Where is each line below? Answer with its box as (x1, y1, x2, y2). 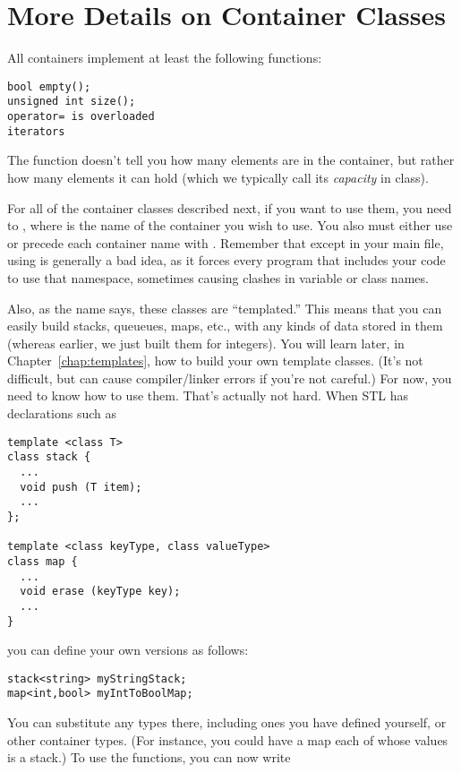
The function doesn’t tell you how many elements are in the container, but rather (7, 150, 455, 169)
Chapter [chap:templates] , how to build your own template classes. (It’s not (7, 351, 423, 370)
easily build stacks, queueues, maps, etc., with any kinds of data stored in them (7, 316, 443, 335)
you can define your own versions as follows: (7, 640, 249, 659)
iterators (7, 125, 65, 138)
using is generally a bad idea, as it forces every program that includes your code (7, 251, 446, 270)
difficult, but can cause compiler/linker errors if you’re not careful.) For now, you (7, 368, 452, 387)
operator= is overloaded (7, 110, 155, 124)
